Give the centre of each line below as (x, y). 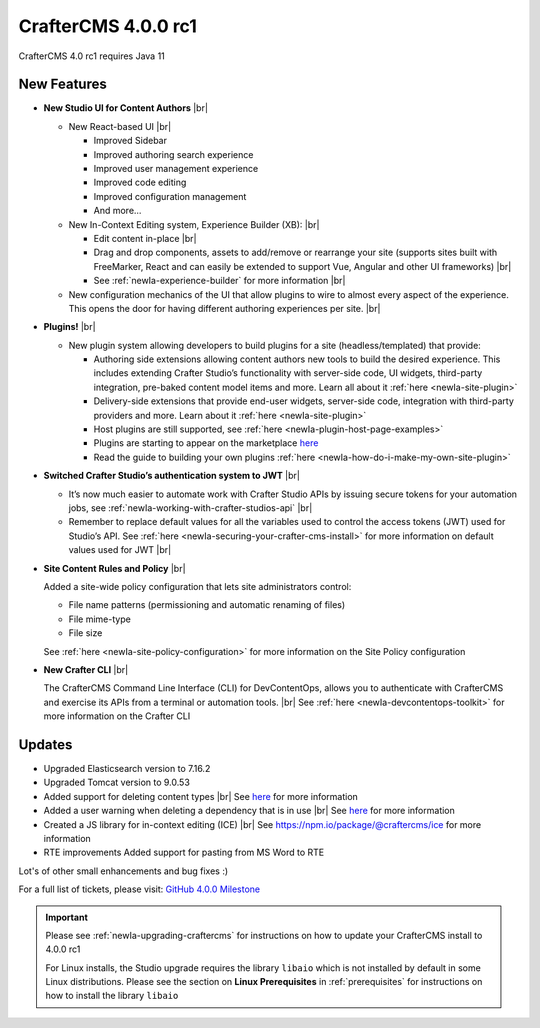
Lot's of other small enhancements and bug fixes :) (123, 871)
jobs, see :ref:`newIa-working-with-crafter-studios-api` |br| (190, 508)
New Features (62, 84)
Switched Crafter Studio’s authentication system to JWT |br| (171, 476)
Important (67, 917)
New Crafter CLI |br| (86, 669)
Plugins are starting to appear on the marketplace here (206, 443)
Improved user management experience (176, 169)
